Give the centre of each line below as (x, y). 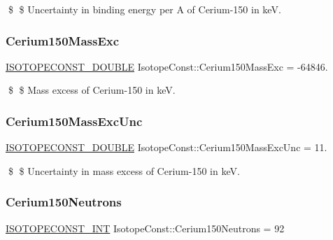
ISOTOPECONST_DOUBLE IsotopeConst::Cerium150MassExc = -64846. (167, 66)
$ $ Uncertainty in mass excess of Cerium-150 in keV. (124, 170)
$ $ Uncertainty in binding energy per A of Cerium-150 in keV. (144, 9)
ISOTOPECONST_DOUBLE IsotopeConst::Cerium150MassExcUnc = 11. (166, 147)
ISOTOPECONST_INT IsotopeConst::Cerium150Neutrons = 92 (145, 228)
